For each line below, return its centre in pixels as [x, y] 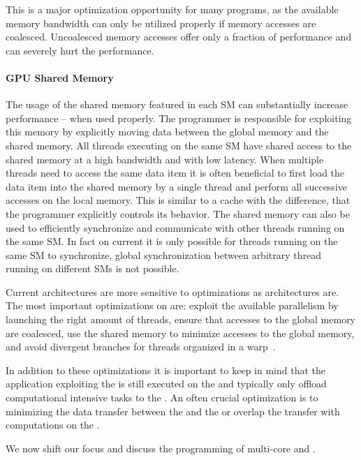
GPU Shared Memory [60, 77]
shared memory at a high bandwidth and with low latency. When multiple [165, 159]
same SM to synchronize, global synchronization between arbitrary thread [163, 254]
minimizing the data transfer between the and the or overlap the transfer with [173, 411]
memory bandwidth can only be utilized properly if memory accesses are [161, 23]
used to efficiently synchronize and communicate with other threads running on [175, 227]
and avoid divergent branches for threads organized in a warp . [141, 347]
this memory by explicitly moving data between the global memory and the [167, 132]
